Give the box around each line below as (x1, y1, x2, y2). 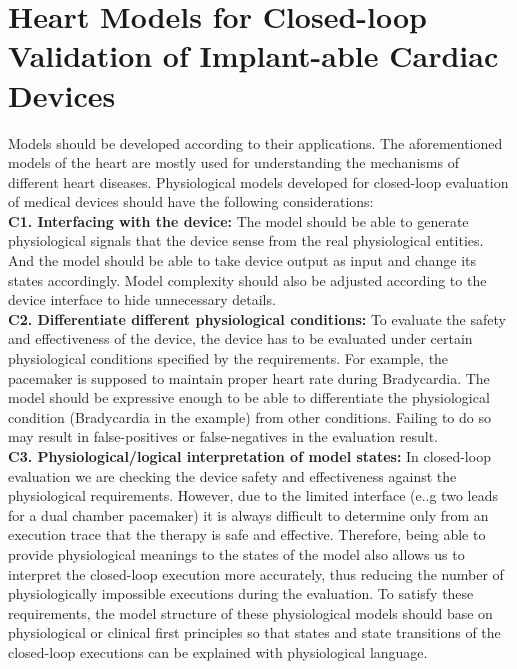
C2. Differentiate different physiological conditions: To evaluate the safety (8, 308, 506, 329)
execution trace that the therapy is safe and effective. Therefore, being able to (8, 524, 486, 545)
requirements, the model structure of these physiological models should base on (8, 602, 493, 623)
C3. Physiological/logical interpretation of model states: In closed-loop (8, 446, 491, 466)
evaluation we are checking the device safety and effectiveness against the (8, 465, 457, 486)
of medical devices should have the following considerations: (8, 191, 374, 212)
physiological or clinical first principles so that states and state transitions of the (8, 622, 501, 643)
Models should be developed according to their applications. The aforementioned (8, 132, 503, 153)
